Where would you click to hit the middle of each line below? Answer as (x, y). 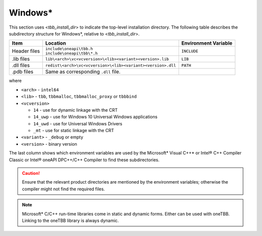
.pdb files (23, 72)
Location (56, 43)
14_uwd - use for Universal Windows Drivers (78, 123)
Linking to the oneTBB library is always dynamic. (70, 220)
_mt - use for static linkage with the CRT (74, 131)
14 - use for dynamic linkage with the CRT (75, 110)
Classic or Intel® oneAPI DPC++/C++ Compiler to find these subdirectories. (84, 160)
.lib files (21, 59)
